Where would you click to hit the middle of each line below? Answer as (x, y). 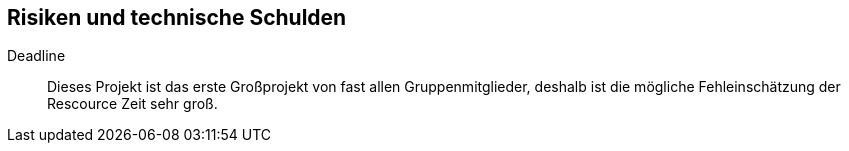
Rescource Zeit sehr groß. (132, 104)
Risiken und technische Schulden (177, 17)
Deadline (36, 56)
